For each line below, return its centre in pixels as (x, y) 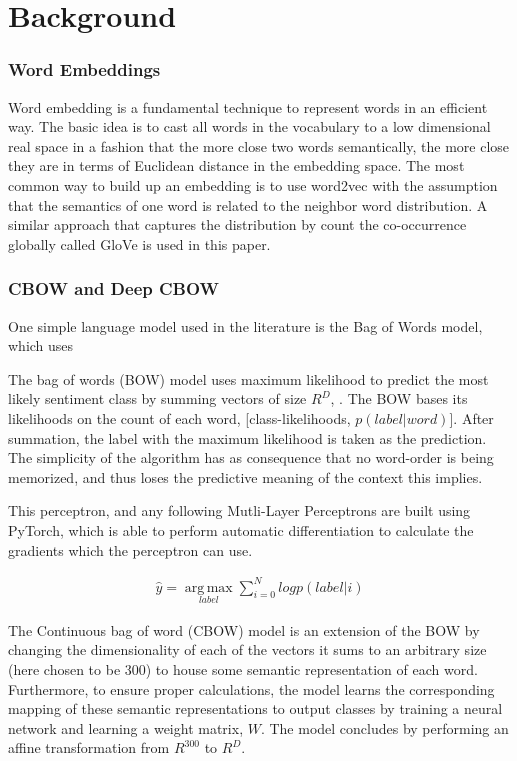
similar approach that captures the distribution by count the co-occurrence (237, 224)
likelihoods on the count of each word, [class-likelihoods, (179, 417)
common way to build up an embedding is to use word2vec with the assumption (253, 184)
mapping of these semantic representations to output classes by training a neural (255, 708)
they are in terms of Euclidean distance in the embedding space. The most (236, 165)
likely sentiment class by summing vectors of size (157, 398)
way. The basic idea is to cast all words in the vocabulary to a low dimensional (249, 126)
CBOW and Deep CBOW (114, 288)
